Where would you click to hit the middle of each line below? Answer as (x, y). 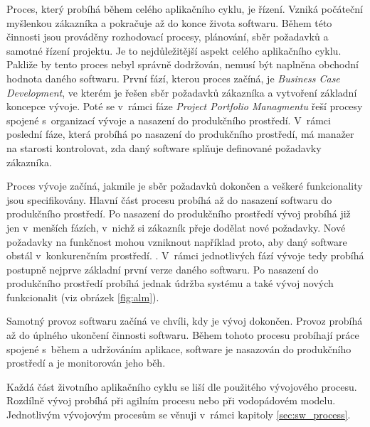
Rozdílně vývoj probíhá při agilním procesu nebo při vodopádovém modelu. (171, 400)
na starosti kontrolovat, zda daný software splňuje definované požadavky (164, 147)
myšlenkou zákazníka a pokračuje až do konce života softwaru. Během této (169, 22)
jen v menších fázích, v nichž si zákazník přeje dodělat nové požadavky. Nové (176, 227)
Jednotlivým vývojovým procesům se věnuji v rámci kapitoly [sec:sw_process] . (179, 415)
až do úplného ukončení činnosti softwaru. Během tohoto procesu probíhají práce (183, 335)
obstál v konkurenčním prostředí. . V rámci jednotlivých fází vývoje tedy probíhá (185, 255)
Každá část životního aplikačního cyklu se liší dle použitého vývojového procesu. (182, 386)
